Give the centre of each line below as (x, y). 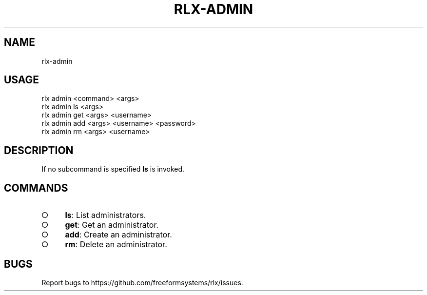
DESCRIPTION (39, 150)
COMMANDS (36, 188)
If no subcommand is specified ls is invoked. (113, 169)
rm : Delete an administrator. (116, 245)
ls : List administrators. (106, 215)
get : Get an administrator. (112, 225)
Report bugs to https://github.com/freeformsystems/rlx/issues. (142, 282)
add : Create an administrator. (118, 235)
